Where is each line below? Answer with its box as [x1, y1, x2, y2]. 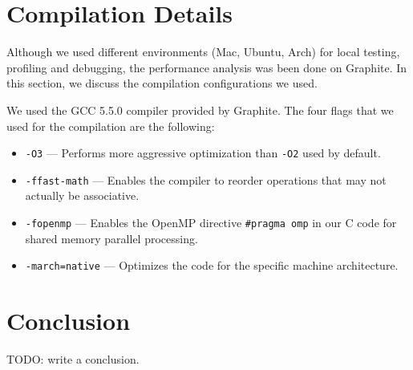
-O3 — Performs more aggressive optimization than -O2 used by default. [25, 144, 381, 161]
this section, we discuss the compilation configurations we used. [6, 75, 318, 91]
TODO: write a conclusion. [6, 351, 140, 368]
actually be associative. [25, 187, 140, 204]
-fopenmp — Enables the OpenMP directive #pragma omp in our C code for [25, 214, 397, 230]
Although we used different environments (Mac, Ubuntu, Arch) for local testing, [6, 43, 400, 60]
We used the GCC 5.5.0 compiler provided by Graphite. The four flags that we [6, 101, 394, 118]
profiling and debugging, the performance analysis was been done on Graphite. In [6, 59, 407, 75]
